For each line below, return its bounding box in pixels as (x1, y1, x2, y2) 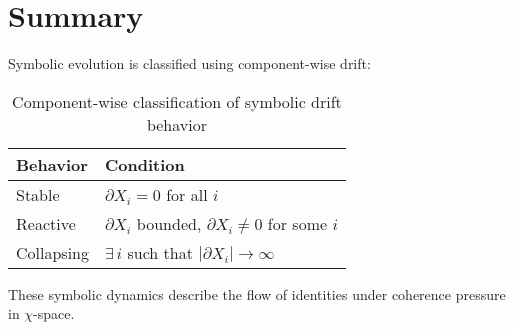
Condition (105, 152, 185, 176)
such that (127, 240, 193, 264)
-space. (33, 303, 75, 324)
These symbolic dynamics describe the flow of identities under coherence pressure (8, 283, 506, 304)
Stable (16, 182, 60, 206)
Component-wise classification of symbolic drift (12, 89, 342, 113)
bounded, (136, 211, 202, 235)
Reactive (16, 211, 76, 235)
